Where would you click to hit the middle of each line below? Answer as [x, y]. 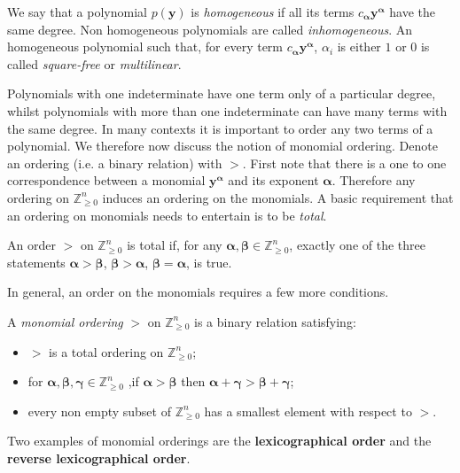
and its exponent [273, 180]
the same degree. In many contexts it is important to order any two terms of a [220, 128]
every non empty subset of [99, 411]
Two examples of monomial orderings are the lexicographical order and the [219, 441]
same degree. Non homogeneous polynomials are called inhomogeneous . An [210, 29]
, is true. [209, 262]
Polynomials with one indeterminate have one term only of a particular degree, [222, 93]
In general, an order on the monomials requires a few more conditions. [198, 292]
